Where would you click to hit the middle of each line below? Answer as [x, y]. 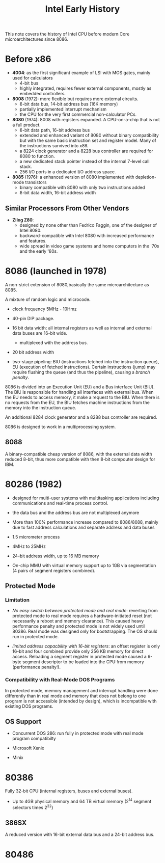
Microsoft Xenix [28, 748]
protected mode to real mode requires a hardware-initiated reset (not [82, 616]
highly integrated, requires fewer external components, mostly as [85, 88]
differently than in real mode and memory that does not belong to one [76, 696]
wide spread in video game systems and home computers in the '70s [89, 246]
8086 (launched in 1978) [56, 271]
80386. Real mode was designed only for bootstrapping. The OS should [85, 631]
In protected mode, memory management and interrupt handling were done [82, 690]
